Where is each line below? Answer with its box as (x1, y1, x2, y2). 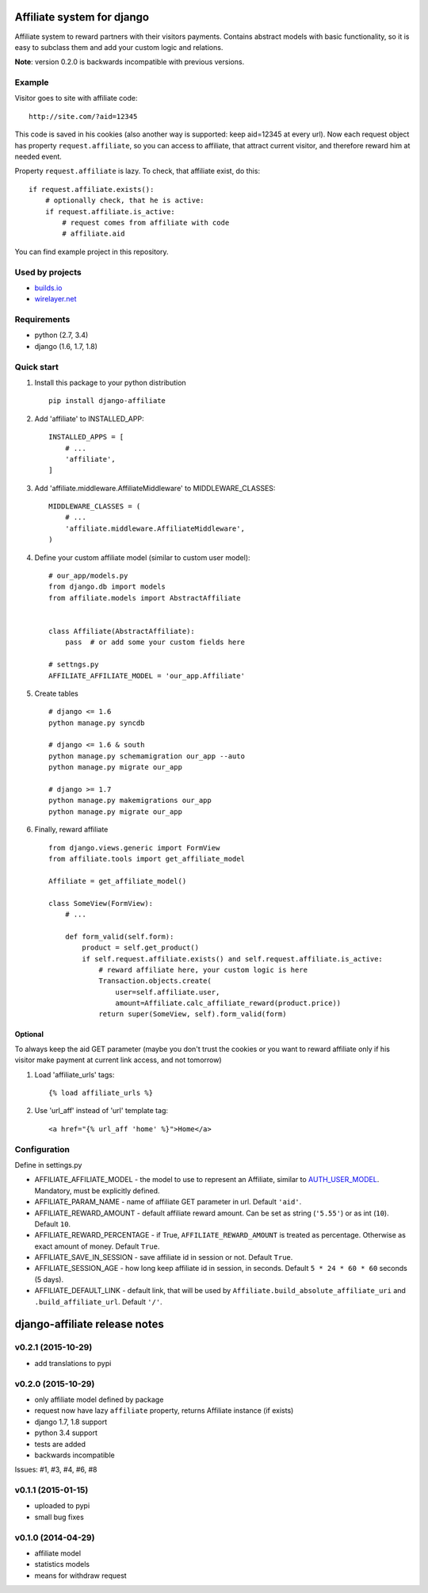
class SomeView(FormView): (48, 899, 154, 908)
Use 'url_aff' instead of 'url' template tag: (34, 1106, 168, 1115)
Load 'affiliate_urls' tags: (34, 1069, 115, 1079)
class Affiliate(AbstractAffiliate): (48, 627, 196, 635)
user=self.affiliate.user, (115, 988, 220, 996)
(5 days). (34, 1274, 63, 1284)
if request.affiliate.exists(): (29, 185, 155, 194)
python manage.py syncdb (48, 718, 145, 727)
